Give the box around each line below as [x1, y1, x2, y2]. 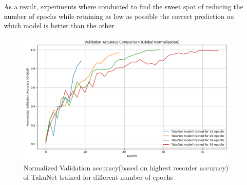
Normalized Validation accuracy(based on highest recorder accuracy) [23, 162, 228, 172]
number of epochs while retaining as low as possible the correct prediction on [4, 11, 234, 21]
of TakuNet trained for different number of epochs [23, 172, 173, 182]
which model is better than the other [4, 20, 114, 31]
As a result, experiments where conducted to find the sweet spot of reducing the [4, 1, 243, 11]
